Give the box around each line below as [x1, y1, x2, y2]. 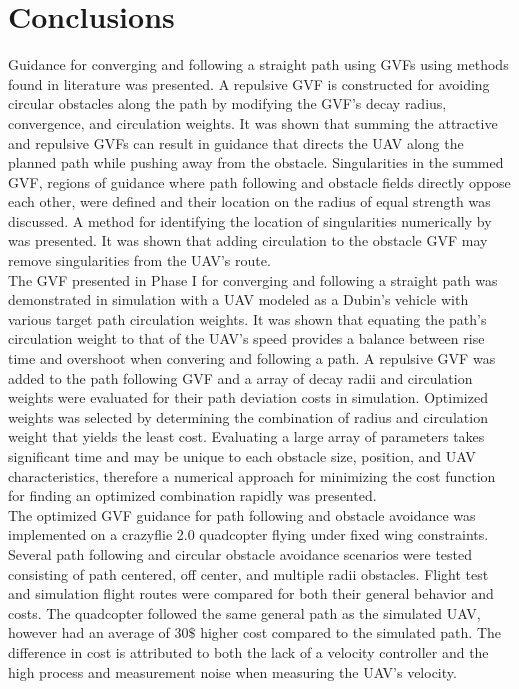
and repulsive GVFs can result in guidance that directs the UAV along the [8, 132, 464, 153]
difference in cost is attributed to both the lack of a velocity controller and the [8, 641, 489, 662]
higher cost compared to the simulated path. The [200, 622, 502, 643]
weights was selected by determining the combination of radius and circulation [8, 406, 488, 427]
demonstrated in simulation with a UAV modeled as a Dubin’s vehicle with [8, 289, 469, 310]
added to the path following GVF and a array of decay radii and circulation [8, 367, 473, 388]
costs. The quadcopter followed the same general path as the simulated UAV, [8, 602, 481, 623]
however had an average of [8, 622, 170, 643]
